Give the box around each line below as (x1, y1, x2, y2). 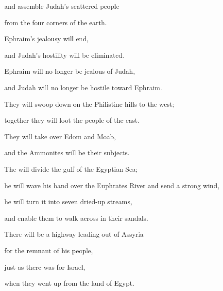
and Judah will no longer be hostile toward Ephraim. (4, 82, 162, 92)
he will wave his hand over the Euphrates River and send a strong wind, (4, 180, 220, 190)
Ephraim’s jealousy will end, (4, 33, 89, 44)
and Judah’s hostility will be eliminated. (4, 49, 124, 60)
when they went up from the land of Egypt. (4, 278, 135, 288)
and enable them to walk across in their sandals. (4, 212, 148, 223)
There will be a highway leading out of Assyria (4, 229, 144, 239)
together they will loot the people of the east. (4, 115, 139, 125)
